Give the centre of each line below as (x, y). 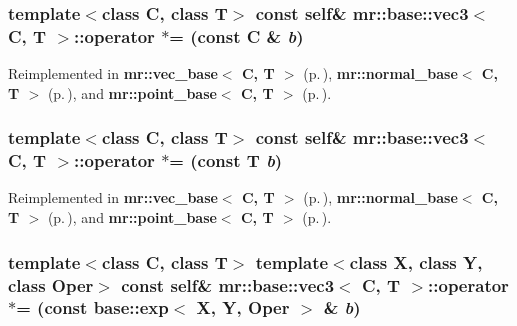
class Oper (51, 284)
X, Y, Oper (243, 307)
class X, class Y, (416, 261)
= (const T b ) (226, 160)
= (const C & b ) (236, 35)
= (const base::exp (92, 307)
